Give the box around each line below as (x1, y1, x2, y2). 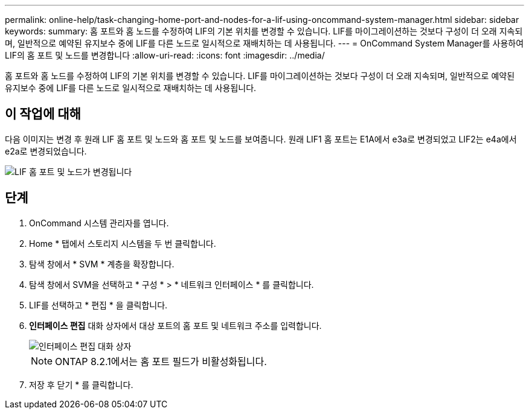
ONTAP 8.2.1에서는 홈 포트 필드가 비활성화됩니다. (55, 355, 267, 368)
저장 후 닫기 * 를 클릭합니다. (29, 379, 133, 390)
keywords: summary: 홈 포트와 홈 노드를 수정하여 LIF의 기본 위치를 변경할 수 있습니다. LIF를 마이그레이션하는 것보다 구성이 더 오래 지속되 (5, 26, 523, 36)
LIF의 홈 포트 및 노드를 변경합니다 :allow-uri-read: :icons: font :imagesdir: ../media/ (5, 50, 325, 60)
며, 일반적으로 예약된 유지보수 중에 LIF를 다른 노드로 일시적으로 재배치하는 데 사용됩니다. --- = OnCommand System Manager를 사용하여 (5, 38, 524, 48)
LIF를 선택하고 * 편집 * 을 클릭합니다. (29, 299, 168, 310)
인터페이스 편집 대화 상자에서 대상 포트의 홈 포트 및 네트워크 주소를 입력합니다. (29, 320, 322, 331)
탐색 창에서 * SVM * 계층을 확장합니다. (29, 258, 175, 269)
